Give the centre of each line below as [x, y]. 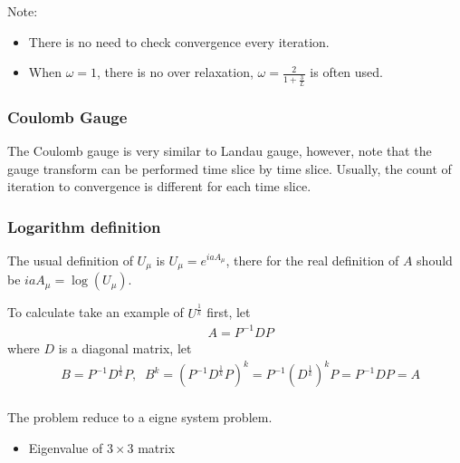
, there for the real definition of [312, 260]
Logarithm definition [84, 226]
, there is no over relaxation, [175, 72]
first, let [229, 312]
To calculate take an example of [96, 312]
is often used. [346, 72]
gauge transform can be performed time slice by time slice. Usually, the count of [230, 168]
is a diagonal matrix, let [125, 347]
